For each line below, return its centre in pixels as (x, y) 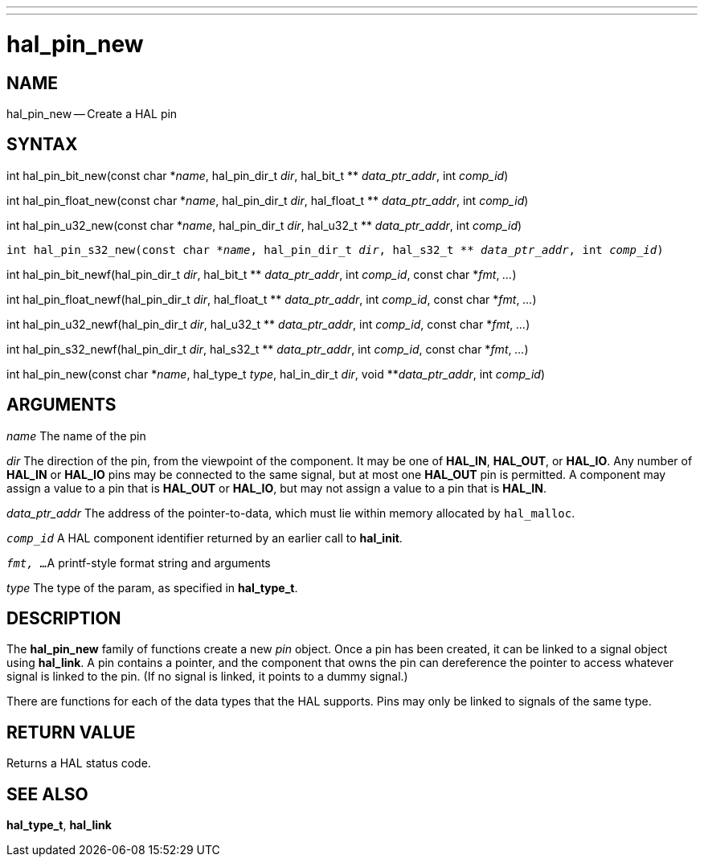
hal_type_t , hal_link (59, 825)
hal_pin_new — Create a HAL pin (92, 113)
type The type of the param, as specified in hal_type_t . (152, 587)
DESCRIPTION (64, 619)
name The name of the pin (76, 436)
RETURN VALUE (71, 732)
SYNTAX (42, 145)
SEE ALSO (47, 794)
